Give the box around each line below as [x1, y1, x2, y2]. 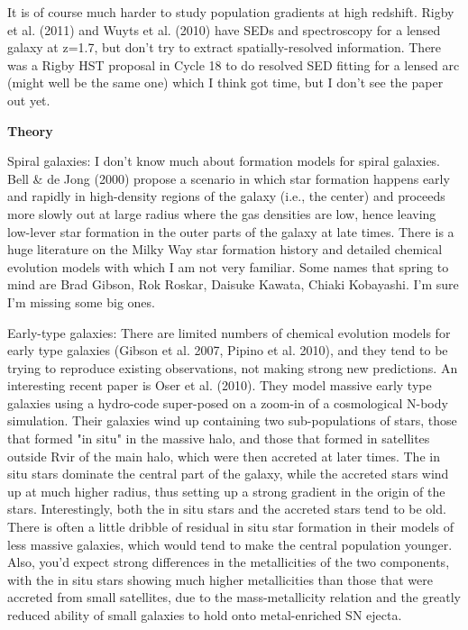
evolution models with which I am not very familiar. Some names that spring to [7, 257, 449, 276]
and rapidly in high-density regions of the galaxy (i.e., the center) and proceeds [7, 187, 445, 205]
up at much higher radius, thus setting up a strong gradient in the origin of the [7, 481, 445, 500]
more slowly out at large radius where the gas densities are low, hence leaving [7, 204, 436, 223]
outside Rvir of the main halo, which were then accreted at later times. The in [7, 446, 440, 465]
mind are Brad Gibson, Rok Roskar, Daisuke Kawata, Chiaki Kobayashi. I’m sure [7, 275, 459, 294]
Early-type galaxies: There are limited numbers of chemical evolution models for [7, 323, 451, 342]
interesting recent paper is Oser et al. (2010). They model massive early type [7, 376, 432, 395]
